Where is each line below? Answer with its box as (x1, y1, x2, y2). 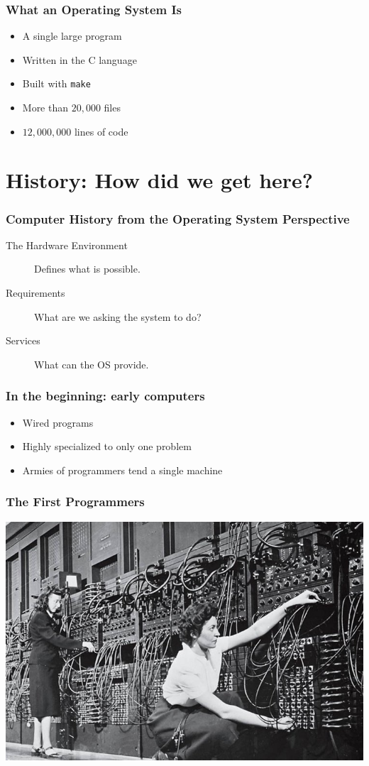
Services (6, 333, 40, 348)
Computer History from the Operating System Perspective (6, 209, 350, 227)
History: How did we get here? (6, 165, 314, 195)
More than (22, 100, 69, 115)
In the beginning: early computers (6, 387, 205, 405)
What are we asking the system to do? (34, 309, 202, 324)
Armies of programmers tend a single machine (22, 462, 223, 477)
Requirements (6, 285, 65, 300)
